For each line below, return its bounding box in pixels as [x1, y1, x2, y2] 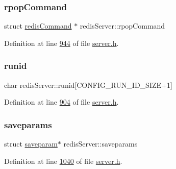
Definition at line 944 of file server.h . [4, 37, 119, 48]
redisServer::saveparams [63, 138, 138, 149]
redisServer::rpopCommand [80, 20, 165, 31]
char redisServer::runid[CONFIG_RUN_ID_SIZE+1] [4, 79, 172, 90]
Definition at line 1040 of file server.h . [4, 155, 122, 166]
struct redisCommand [4, 20, 72, 31]
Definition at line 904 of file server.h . [4, 96, 119, 107]
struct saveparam [4, 138, 58, 149]
